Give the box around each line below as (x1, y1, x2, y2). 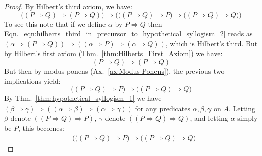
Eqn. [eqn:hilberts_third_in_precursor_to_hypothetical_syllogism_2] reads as (4, 28, 253, 39)
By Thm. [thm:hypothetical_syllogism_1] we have (4, 93, 162, 103)
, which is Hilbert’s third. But (165, 38, 258, 48)
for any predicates (135, 102, 190, 113)
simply (237, 113, 258, 123)
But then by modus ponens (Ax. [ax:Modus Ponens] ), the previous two (4, 65, 225, 76)
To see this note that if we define (4, 18, 106, 29)
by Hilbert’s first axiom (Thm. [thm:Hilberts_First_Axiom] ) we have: (4, 48, 223, 59)
